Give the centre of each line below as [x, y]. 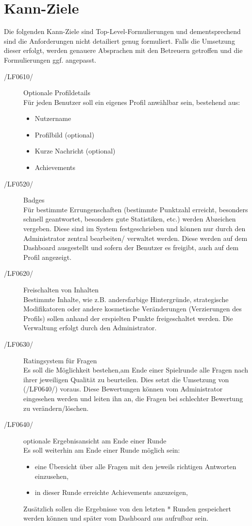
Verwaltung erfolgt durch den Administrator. [90, 328]
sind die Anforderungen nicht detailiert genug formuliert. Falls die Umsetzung [119, 41]
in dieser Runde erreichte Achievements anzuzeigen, [111, 492]
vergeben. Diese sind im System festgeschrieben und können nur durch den [134, 229]
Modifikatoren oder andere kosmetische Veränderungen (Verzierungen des [133, 309]
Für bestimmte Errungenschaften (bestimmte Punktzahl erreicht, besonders [136, 209]
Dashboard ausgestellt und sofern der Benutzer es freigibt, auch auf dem [131, 247]
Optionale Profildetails [57, 93]
